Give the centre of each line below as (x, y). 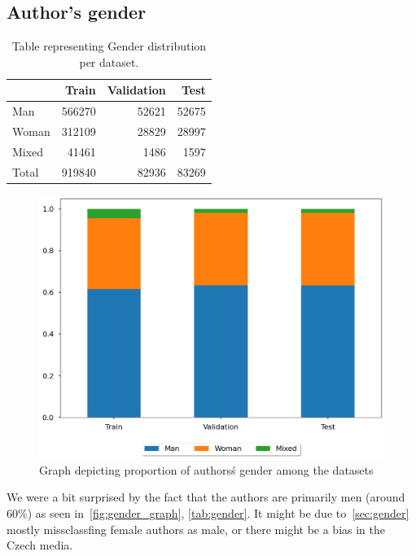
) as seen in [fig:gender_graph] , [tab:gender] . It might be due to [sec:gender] (218, 513)
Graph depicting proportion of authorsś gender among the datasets (206, 469)
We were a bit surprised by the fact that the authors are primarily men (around (206, 497)
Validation (136, 90)
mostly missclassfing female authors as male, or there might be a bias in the (196, 529)
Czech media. (40, 545)
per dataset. (109, 61)
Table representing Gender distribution (109, 46)
